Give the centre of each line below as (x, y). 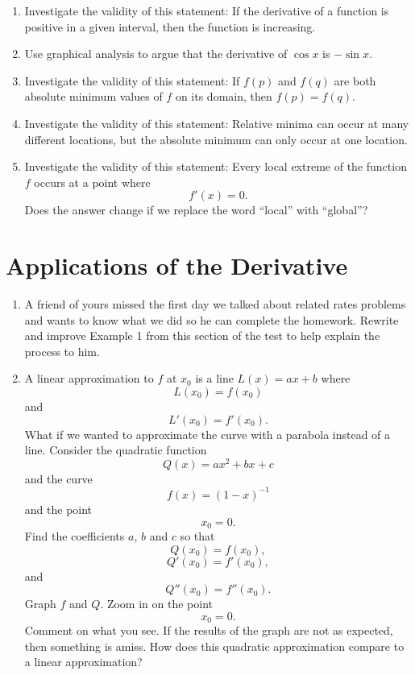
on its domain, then (224, 96)
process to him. (62, 351)
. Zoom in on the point (156, 604)
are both (355, 80)
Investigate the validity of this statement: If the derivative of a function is (207, 10)
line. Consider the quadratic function (116, 450)
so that (197, 536)
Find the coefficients (75, 536)
